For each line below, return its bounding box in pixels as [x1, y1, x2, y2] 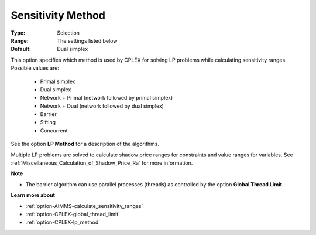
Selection [57, 29, 80, 36]
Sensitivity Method [11, 9, 105, 22]
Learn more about [11, 192, 56, 199]
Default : [11, 46, 32, 53]
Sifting [40, 119, 56, 126]
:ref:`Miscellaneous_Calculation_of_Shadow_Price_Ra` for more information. [11, 159, 193, 166]
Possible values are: [11, 64, 60, 71]
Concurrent [40, 127, 68, 134]
